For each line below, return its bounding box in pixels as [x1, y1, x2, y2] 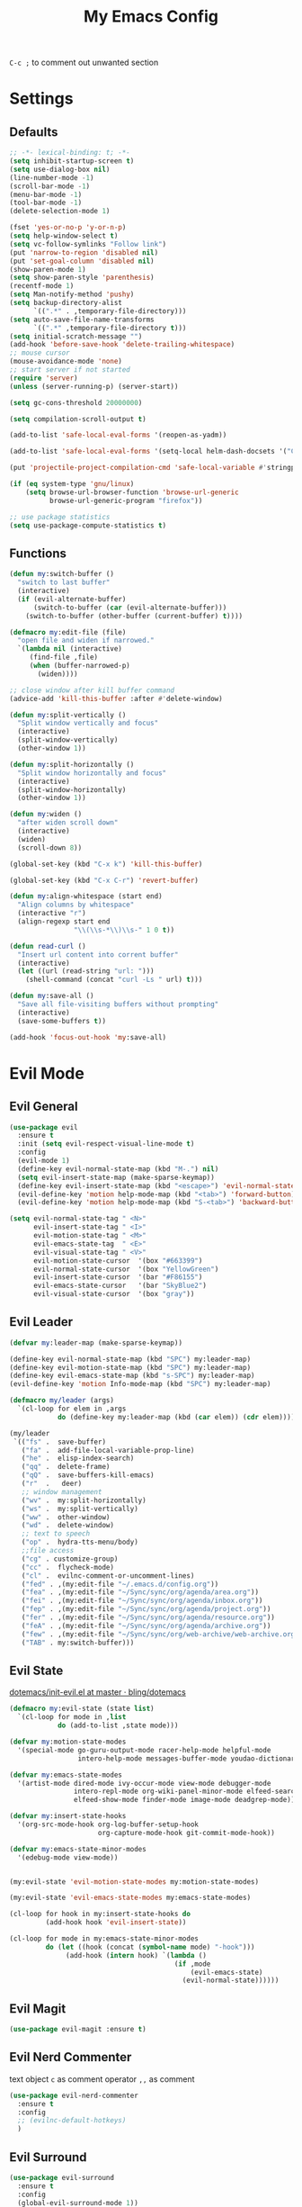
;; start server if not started [9, 365, 130, 374]
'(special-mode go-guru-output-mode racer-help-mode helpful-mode [17, 1745, 271, 1754]
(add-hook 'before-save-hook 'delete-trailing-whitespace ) [9, 340, 235, 349]
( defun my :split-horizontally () [9, 760, 135, 769]
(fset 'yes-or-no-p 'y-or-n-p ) [9, 223, 127, 232]
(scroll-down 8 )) [17, 843, 83, 852]
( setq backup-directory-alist [9, 299, 123, 308]
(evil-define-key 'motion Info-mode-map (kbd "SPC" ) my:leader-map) [9, 1380, 271, 1389]
